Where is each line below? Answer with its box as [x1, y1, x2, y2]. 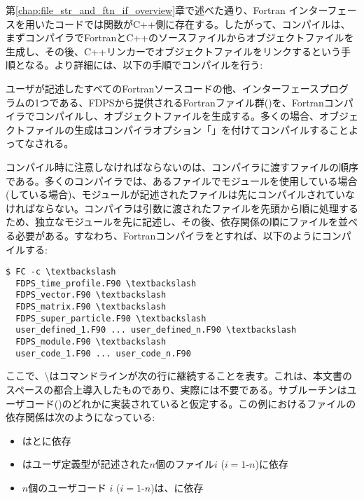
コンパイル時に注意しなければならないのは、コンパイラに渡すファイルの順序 [6, 159, 358, 174]
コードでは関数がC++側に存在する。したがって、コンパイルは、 [54, 16, 351, 31]
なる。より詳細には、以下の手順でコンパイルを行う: [24, 57, 263, 72]
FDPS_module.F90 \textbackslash [15, 337, 167, 347]
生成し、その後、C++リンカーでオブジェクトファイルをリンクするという [6, 43, 342, 58]
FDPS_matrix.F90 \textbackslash [15, 302, 167, 312]
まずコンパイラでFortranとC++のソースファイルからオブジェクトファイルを [6, 30, 354, 45]
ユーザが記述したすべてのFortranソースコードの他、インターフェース [6, 81, 320, 95]
